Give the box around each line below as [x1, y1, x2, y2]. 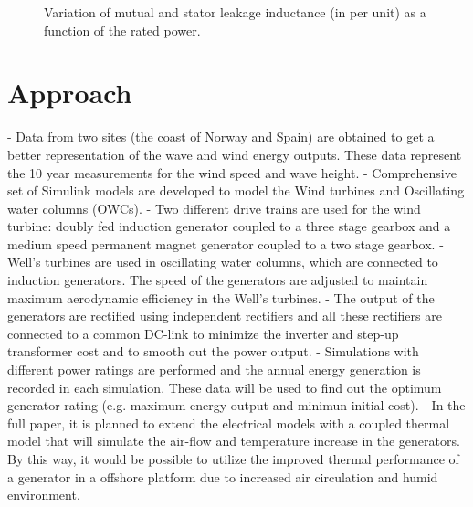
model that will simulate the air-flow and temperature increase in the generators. [7, 431, 460, 450]
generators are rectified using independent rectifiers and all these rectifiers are [7, 306, 442, 325]
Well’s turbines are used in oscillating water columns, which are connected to [7, 252, 438, 271]
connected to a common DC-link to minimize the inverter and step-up [7, 323, 399, 343]
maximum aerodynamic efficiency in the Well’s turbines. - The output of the [7, 288, 435, 307]
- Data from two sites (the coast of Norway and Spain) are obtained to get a [7, 127, 435, 146]
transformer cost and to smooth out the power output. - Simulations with [7, 342, 419, 361]
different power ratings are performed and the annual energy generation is [7, 360, 421, 379]
